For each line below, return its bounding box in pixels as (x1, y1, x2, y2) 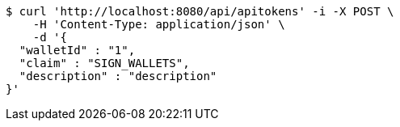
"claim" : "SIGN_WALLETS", (19, 57, 190, 70)
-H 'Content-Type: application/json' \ (32, 18, 285, 31)
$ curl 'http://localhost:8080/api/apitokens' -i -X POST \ (6, 5, 394, 18)
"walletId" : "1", (19, 44, 136, 57)
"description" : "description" (19, 70, 217, 83)
